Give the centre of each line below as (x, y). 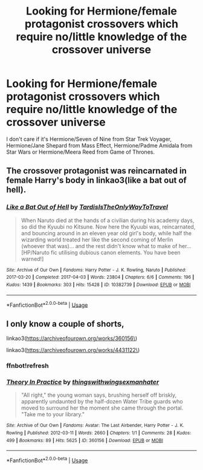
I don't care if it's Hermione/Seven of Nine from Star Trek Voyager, (89, 139)
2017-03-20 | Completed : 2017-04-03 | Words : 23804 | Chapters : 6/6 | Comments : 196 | (100, 277)
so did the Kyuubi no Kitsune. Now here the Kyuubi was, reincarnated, (108, 227)
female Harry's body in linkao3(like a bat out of (97, 181)
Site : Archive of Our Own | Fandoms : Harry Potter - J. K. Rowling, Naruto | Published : (96, 270)
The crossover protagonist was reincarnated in (97, 171)
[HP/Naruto (35, 252)
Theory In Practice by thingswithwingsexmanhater (83, 382)
